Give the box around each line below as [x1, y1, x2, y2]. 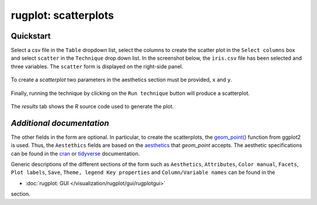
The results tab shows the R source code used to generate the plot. [11, 103, 174, 110]
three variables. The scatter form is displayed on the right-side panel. [11, 63, 184, 70]
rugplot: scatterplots [11, 9, 114, 22]
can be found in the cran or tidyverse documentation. [11, 150, 140, 157]
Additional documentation [11, 118, 109, 128]
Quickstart [11, 31, 51, 41]
